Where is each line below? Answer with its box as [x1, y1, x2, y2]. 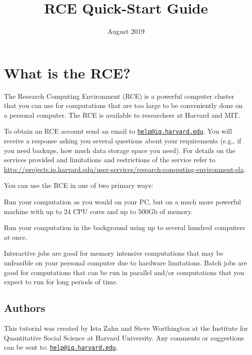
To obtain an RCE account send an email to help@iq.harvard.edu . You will [4, 126, 232, 136]
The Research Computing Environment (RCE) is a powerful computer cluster [4, 91, 235, 101]
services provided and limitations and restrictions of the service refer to [4, 154, 216, 165]
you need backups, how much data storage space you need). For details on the [4, 145, 236, 155]
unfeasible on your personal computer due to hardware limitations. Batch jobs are [4, 258, 247, 268]
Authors [4, 300, 46, 315]
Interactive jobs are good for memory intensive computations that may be [4, 248, 223, 258]
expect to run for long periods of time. [4, 277, 118, 287]
